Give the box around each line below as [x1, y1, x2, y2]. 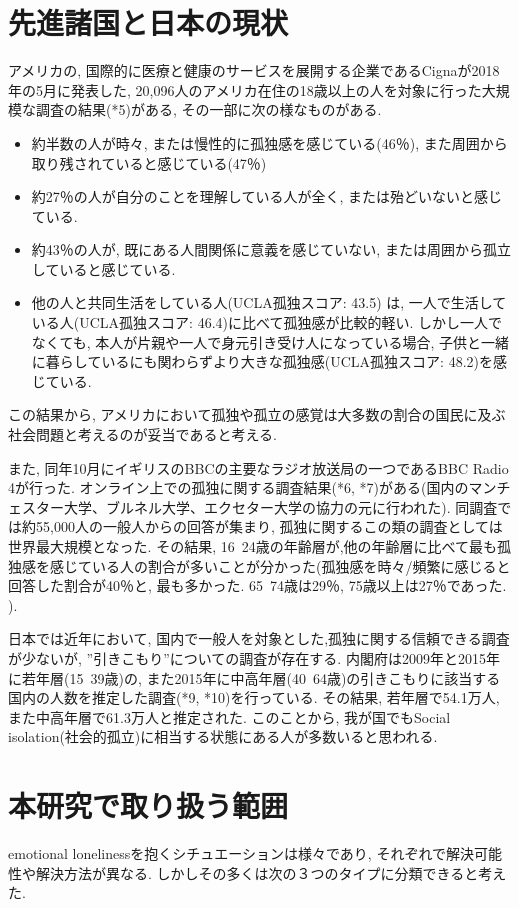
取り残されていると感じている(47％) [31, 152, 267, 173]
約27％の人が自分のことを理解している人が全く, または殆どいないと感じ [31, 186, 502, 207]
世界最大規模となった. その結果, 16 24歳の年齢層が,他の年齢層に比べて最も [8, 536, 498, 556]
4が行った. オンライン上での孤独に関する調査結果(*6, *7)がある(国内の [8, 477, 469, 498]
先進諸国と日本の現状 [8, 2, 289, 43]
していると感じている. [31, 258, 176, 279]
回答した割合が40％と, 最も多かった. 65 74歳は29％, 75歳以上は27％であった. [8, 575, 507, 596]
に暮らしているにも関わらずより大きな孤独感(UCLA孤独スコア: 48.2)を [31, 351, 494, 372]
